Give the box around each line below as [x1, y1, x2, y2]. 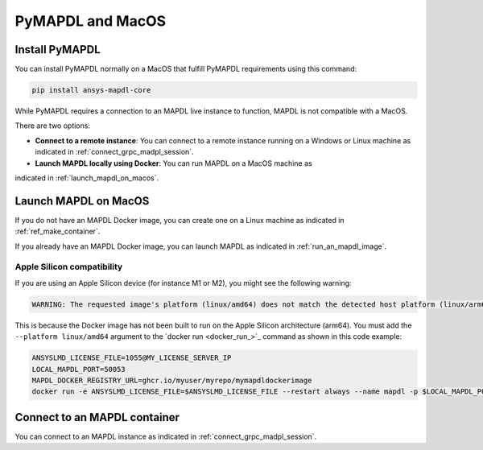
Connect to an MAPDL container [14, 411, 180, 424]
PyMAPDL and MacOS [14, 12, 167, 30]
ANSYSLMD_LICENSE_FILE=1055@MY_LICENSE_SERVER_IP [31, 353, 232, 362]
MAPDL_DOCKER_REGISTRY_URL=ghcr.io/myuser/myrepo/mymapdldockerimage [31, 375, 312, 385]
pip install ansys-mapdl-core [31, 85, 151, 95]
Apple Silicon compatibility [14, 262, 123, 273]
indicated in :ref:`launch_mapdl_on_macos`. [14, 173, 159, 183]
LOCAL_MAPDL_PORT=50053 [31, 365, 126, 374]
